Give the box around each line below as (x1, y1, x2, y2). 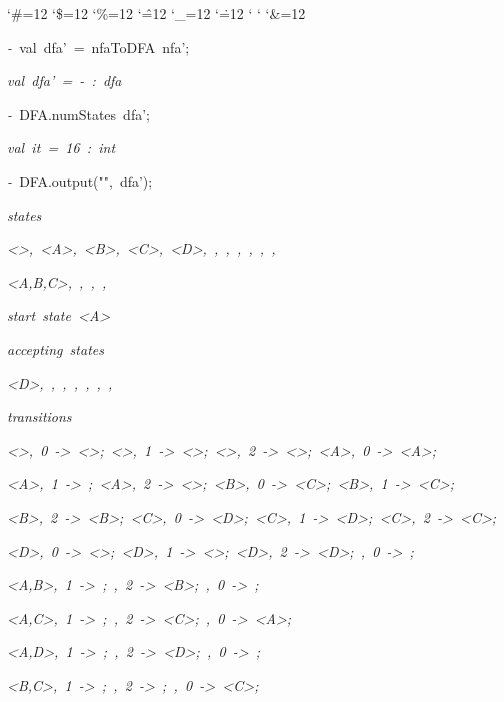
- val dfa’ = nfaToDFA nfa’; (7, 36, 190, 57)
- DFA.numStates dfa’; (7, 103, 150, 124)
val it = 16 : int (7, 137, 116, 158)
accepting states (7, 338, 104, 359)
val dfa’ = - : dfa (7, 70, 122, 91)
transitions (7, 406, 72, 427)
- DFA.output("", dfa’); (7, 170, 153, 191)
